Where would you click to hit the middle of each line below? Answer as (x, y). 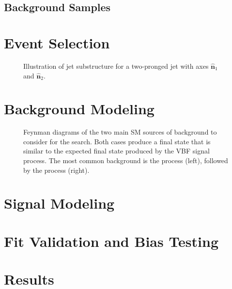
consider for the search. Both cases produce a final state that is (117, 141)
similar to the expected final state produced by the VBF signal (116, 151)
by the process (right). (56, 170)
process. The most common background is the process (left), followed (126, 160)
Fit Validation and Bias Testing (111, 241)
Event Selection (57, 42)
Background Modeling (79, 109)
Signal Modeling (59, 203)
